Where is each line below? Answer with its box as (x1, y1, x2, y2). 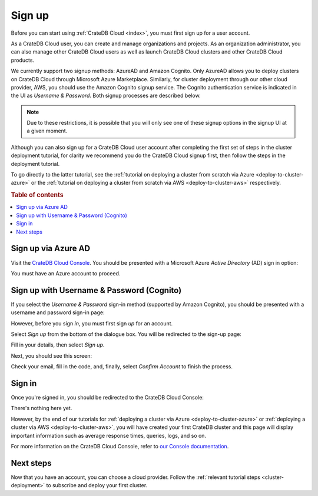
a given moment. (26, 127, 68, 135)
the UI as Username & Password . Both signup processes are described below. (11, 92, 201, 99)
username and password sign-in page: (11, 309, 105, 316)
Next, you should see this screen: (11, 352, 92, 359)
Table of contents (11, 191, 64, 199)
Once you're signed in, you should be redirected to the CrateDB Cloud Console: (11, 394, 204, 401)
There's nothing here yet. (11, 405, 72, 412)
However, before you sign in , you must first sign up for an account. (11, 319, 173, 327)
